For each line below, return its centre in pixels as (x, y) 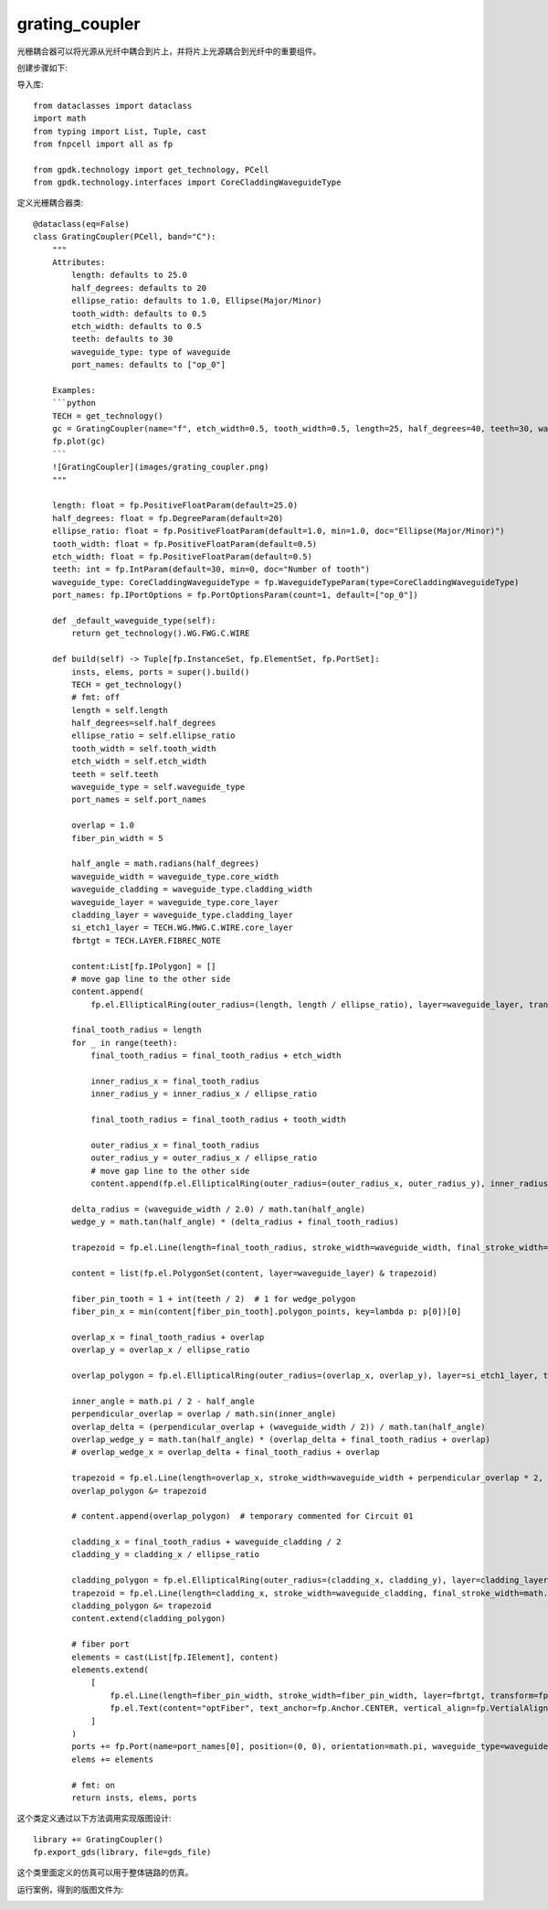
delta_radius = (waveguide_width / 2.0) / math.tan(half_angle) (218, 1209)
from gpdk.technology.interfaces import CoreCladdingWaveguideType (187, 182)
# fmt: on (94, 1785)
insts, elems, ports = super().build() (161, 672)
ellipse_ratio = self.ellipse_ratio (154, 736)
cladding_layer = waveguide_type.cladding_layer (183, 915)
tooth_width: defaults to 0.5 (139, 314)
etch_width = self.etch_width (139, 762)
